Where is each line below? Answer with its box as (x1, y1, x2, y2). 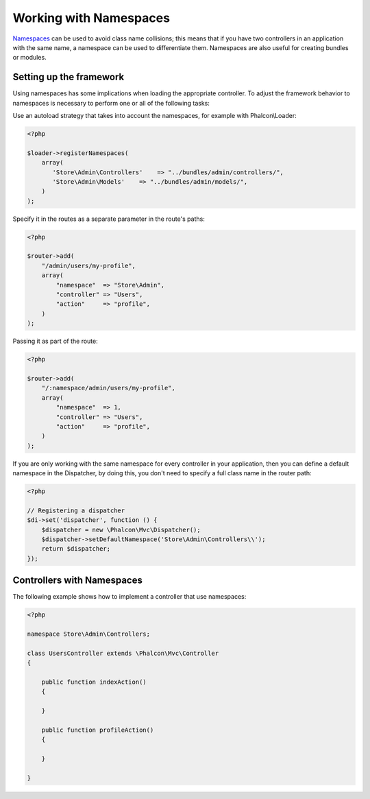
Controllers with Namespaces (12, 575, 143, 586)
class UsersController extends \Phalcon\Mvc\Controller (27, 649, 219, 657)
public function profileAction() (41, 726, 154, 734)
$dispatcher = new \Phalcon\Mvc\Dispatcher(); (41, 525, 201, 534)
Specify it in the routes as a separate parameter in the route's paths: (12, 215, 205, 223)
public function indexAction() (41, 678, 147, 686)
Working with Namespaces (12, 10, 171, 25)
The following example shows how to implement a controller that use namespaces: (12, 593, 247, 601)
